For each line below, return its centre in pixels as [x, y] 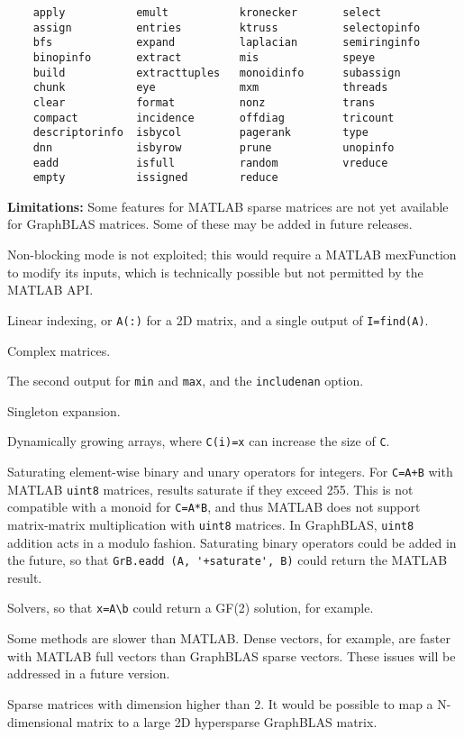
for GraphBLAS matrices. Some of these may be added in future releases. [210, 224]
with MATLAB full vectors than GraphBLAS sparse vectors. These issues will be [232, 655]
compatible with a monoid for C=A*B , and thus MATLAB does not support [214, 507]
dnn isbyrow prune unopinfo [214, 147]
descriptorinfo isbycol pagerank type [200, 133]
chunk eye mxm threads [210, 88]
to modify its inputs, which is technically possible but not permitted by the [215, 272]
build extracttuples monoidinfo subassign [217, 73]
